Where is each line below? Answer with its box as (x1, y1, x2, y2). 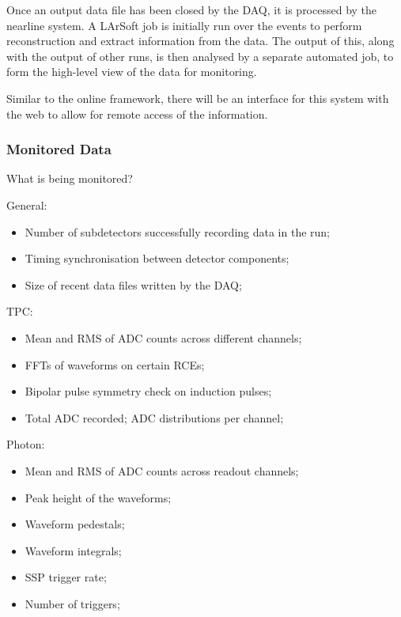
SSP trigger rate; (25, 569, 107, 585)
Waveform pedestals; (25, 516, 125, 532)
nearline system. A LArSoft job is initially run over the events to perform (6, 17, 362, 33)
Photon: (6, 436, 45, 452)
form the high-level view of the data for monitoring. (6, 63, 257, 80)
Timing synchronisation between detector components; (25, 250, 289, 267)
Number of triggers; (25, 595, 120, 611)
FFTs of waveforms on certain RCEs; (25, 356, 205, 373)
